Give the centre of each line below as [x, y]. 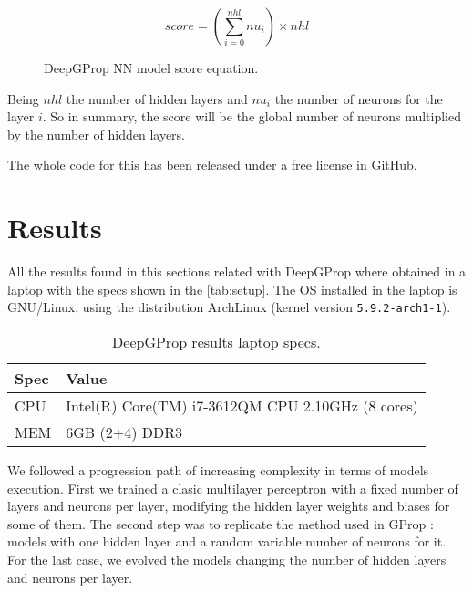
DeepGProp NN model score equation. [151, 68]
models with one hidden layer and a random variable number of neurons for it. [227, 541]
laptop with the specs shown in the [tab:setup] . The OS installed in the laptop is [232, 289]
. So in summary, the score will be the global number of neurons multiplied [252, 116]
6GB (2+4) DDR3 [124, 432]
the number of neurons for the [359, 98]
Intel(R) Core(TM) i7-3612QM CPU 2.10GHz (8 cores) [242, 405]
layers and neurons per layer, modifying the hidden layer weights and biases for [229, 506]
